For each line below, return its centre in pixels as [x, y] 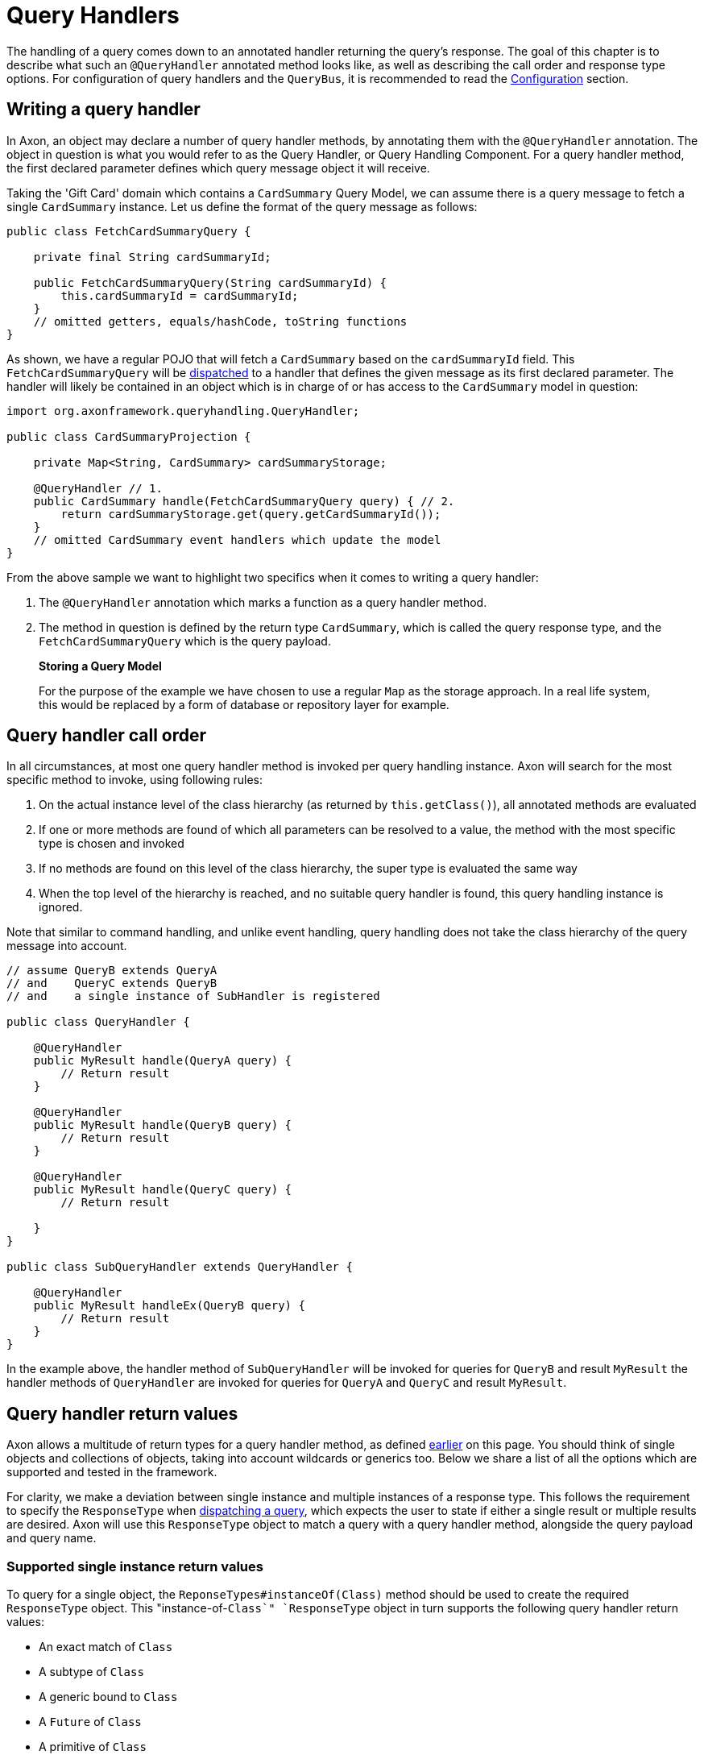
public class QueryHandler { [98, 1022]
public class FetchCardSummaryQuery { [129, 231]
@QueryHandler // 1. [98, 488]
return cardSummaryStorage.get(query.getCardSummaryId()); [251, 514]
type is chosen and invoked [112, 844]
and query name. [52, 1538]
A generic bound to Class [108, 1697]
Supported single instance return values [135, 1566]
